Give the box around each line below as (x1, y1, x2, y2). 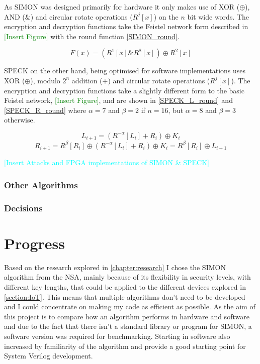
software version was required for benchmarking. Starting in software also (4, 330, 230, 341)
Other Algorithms (4, 178, 78, 191)
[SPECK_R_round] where (4, 104, 86, 115)
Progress (4, 232, 65, 253)
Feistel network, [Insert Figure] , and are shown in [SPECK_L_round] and (4, 95, 233, 105)
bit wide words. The (187, 11, 249, 22)
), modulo (30, 75, 60, 85)
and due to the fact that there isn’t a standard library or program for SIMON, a (4, 321, 252, 331)
